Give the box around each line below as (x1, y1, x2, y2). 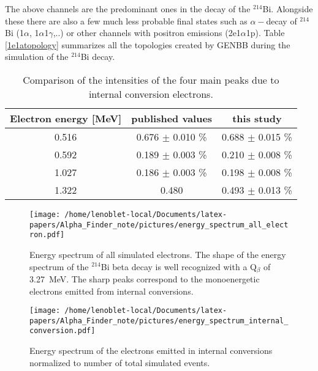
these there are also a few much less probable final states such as (5, 14, 248, 27)
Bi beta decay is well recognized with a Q (100, 260, 257, 273)
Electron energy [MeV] (10, 111, 122, 125)
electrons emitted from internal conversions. (29, 284, 194, 297)
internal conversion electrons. (88, 86, 213, 101)
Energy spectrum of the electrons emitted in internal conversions (29, 344, 273, 357)
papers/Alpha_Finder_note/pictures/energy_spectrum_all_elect (29, 220, 289, 229)
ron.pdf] (29, 230, 65, 240)
